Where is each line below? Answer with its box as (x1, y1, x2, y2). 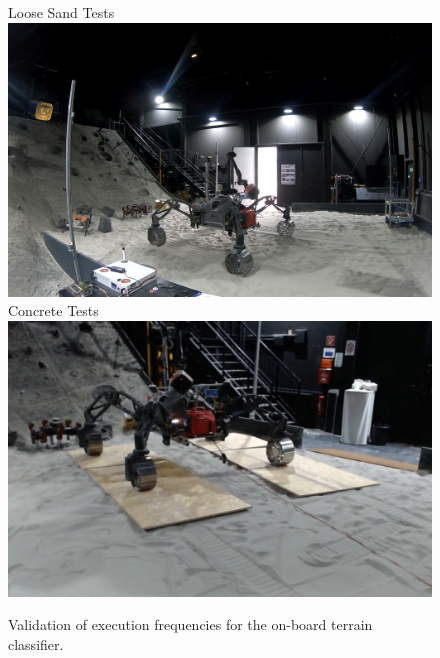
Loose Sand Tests (8, 2, 115, 22)
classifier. (8, 633, 64, 654)
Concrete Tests (8, 300, 99, 321)
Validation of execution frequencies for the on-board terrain (8, 614, 373, 635)
